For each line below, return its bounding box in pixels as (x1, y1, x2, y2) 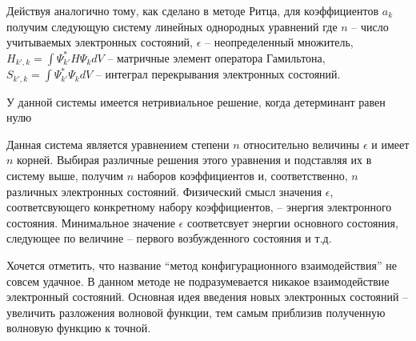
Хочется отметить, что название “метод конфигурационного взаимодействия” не (6, 257, 397, 274)
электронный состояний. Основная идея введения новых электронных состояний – (6, 288, 409, 305)
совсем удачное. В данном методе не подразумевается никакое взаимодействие (6, 272, 390, 289)
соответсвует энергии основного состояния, (186, 214, 398, 231)
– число (351, 18, 389, 34)
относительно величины (243, 135, 360, 152)
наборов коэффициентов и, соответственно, (137, 167, 348, 184)
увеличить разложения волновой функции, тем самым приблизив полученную (6, 303, 386, 320)
